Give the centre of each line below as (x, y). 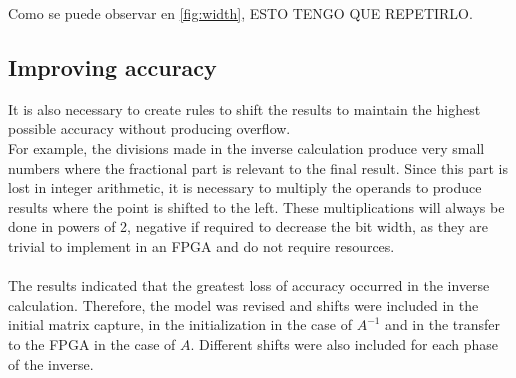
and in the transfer (443, 324)
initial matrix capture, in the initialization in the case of (180, 324)
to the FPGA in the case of (92, 343)
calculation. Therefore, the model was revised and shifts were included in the (243, 304)
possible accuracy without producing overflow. (149, 128)
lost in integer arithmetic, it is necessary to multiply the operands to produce (245, 187)
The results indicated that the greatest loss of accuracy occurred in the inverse (249, 285)
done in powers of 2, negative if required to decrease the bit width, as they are (248, 226)
